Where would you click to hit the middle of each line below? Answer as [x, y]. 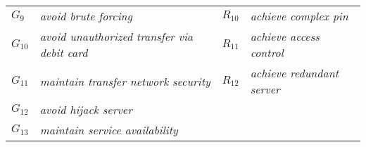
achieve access [285, 36]
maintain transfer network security [125, 81]
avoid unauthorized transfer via [116, 36]
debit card [64, 52]
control [267, 52]
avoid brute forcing [86, 16]
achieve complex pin [299, 16]
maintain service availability [109, 130]
